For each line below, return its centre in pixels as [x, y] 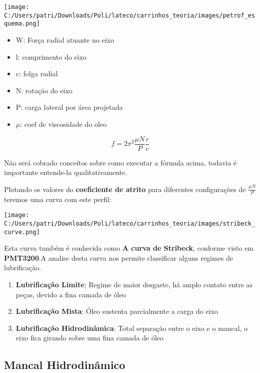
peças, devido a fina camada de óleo [71, 294]
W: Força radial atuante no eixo [65, 39]
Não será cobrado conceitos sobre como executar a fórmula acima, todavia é [120, 162]
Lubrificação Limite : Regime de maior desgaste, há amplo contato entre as [134, 284]
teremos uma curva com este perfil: [58, 199]
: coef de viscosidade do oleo [63, 124]
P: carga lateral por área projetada [69, 107]
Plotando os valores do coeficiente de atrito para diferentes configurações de [125, 189]
